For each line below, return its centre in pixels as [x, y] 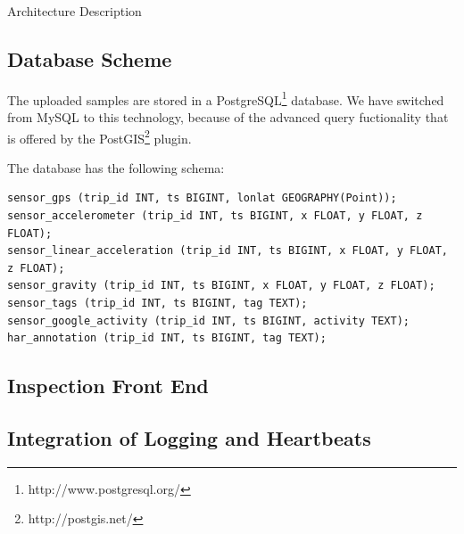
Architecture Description [75, 11]
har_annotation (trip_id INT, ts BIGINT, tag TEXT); [167, 338]
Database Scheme [90, 58]
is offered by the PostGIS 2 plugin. [99, 136]
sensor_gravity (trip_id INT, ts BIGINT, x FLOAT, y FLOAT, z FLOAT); [221, 286]
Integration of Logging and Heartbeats [189, 438]
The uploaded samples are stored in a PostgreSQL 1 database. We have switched [226, 98]
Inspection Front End [108, 386]
